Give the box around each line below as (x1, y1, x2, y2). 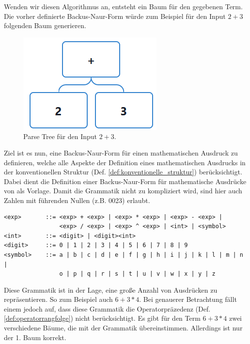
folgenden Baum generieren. (4, 20, 86, 31)
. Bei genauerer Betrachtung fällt (139, 294, 237, 304)
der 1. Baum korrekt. (4, 332, 66, 342)
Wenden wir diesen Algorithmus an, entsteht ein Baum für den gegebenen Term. (4, 1, 243, 11)
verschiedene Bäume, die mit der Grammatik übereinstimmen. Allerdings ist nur (4, 323, 243, 333)
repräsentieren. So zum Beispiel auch (4, 294, 113, 304)
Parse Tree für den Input (23, 131, 97, 141)
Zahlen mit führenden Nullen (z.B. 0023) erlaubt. (4, 195, 150, 205)
